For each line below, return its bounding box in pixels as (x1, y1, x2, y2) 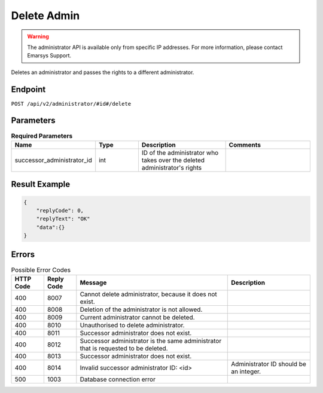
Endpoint (11, 84, 46, 94)
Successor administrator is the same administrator (80, 336, 222, 345)
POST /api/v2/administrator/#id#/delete (11, 100, 132, 107)
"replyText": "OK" (36, 216, 90, 222)
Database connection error (80, 375, 156, 383)
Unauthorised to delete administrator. (80, 321, 185, 329)
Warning (27, 33, 49, 40)
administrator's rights (141, 163, 202, 171)
